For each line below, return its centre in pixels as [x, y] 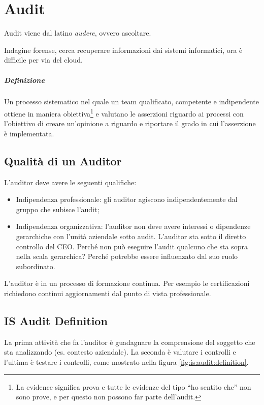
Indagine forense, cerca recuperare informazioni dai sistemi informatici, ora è [123, 50]
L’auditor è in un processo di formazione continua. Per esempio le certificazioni [127, 283]
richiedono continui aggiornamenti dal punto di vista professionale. [108, 293]
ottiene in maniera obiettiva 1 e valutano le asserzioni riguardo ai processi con [124, 113]
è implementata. [29, 133]
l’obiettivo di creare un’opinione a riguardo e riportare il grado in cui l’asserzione [130, 123]
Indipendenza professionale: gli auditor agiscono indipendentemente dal [127, 199]
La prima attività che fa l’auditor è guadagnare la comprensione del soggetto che [130, 342]
